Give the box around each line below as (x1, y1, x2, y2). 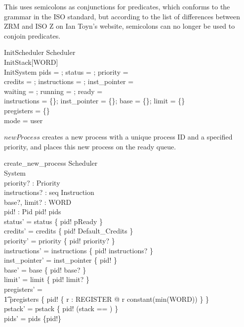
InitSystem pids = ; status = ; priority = (4, 66, 128, 77)
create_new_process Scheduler (4, 158, 98, 168)
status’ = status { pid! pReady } (4, 216, 103, 226)
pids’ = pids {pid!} (4, 313, 62, 323)
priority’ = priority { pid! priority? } (4, 235, 115, 246)
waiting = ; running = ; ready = (4, 86, 103, 96)
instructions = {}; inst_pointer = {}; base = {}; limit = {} (4, 95, 185, 106)
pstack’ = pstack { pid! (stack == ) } (4, 303, 119, 314)
